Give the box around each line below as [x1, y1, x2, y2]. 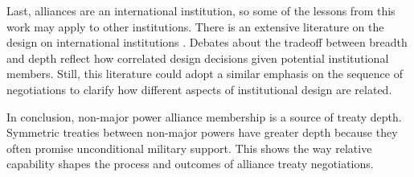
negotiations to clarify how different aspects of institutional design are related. [6, 80, 392, 97]
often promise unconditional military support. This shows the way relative [6, 139, 372, 156]
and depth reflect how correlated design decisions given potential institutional [6, 49, 389, 66]
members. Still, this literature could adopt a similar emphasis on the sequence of [6, 65, 403, 82]
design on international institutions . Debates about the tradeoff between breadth [6, 34, 408, 51]
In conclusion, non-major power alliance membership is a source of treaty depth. [6, 108, 402, 125]
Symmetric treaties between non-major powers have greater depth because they [6, 124, 398, 141]
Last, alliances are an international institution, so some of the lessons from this [6, 2, 396, 19]
